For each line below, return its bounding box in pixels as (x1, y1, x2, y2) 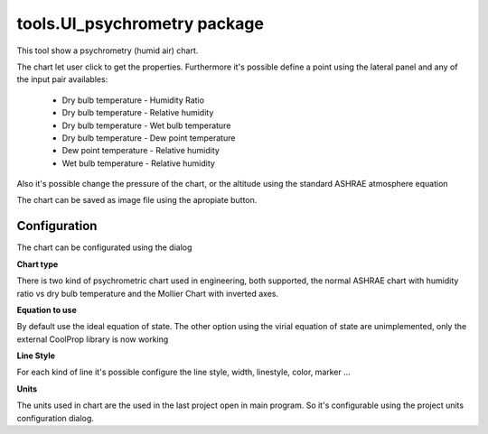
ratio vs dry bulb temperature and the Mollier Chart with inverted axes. (16, 288, 279, 299)
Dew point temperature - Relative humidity (61, 145, 221, 156)
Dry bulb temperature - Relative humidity (61, 107, 214, 118)
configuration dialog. (16, 412, 95, 423)
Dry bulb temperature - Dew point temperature (61, 132, 236, 143)
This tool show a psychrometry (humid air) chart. (16, 45, 199, 56)
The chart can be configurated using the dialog (16, 242, 192, 253)
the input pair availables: (16, 74, 108, 85)
